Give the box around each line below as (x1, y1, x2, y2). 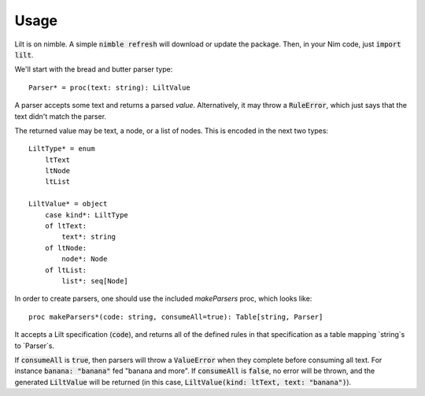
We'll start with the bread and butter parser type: (14, 65, 173, 74)
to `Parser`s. (14, 341, 55, 350)
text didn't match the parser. (14, 111, 106, 121)
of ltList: (44, 265, 87, 275)
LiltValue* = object (28, 199, 108, 209)
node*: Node (61, 254, 108, 264)
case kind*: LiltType (44, 210, 129, 220)
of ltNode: (44, 243, 87, 252)
